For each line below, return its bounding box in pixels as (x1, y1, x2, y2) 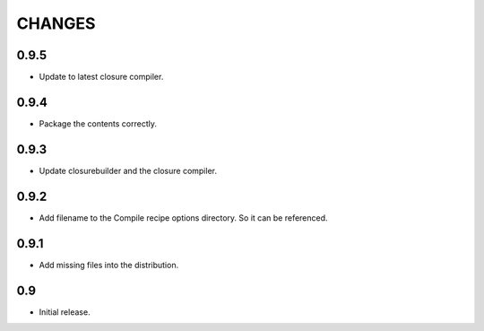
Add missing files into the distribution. (39, 259, 179, 270)
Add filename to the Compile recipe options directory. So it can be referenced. (39, 212, 328, 223)
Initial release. (39, 306, 91, 318)
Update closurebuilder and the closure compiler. (39, 165, 217, 176)
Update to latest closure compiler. (39, 72, 164, 83)
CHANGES (16, 13, 96, 33)
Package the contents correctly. (39, 118, 157, 129)
